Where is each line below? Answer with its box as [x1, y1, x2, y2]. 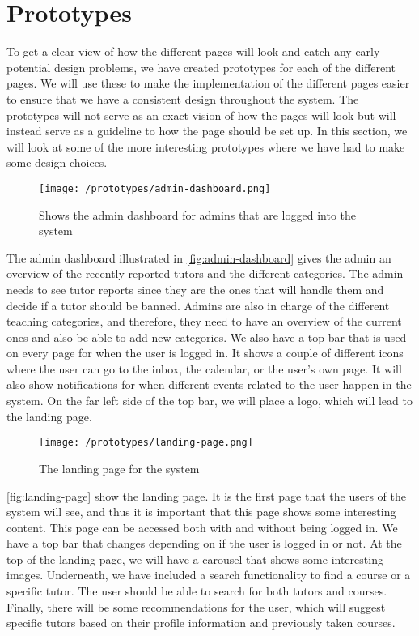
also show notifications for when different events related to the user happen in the [6, 376, 412, 393]
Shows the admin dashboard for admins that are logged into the [39, 206, 356, 223]
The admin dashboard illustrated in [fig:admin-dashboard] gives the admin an [6, 249, 391, 266]
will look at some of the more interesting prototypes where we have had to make [6, 138, 405, 155]
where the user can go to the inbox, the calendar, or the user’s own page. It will [6, 360, 402, 377]
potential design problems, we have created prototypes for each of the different [6, 58, 396, 75]
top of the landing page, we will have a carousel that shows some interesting [6, 550, 383, 567]
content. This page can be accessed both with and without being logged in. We [6, 519, 398, 536]
